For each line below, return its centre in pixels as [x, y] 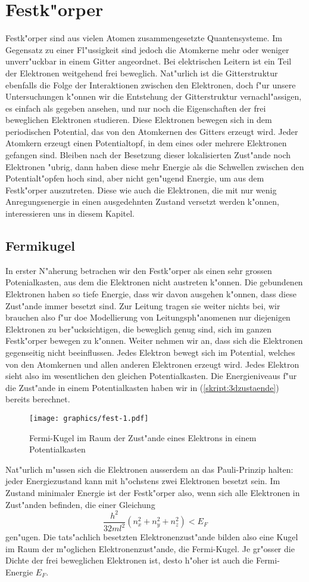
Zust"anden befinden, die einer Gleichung [80, 504]
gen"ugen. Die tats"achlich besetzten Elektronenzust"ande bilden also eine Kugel [152, 537]
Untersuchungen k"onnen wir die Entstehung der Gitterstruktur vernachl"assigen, [154, 96]
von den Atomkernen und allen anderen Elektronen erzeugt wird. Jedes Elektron [152, 364]
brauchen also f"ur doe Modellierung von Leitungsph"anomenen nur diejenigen [148, 317]
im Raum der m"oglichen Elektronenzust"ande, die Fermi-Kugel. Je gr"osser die [150, 548]
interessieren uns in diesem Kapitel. [70, 213]
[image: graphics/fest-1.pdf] [89, 418]
